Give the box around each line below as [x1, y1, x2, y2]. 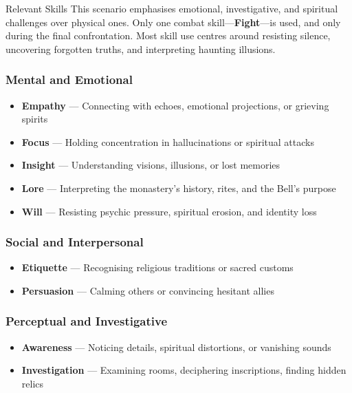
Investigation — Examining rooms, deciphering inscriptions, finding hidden [21, 363, 346, 377]
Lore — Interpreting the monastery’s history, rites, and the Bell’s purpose [21, 180, 336, 195]
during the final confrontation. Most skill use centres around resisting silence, [5, 28, 331, 43]
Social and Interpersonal [5, 233, 144, 251]
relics [21, 376, 44, 390]
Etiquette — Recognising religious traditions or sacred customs [21, 260, 294, 275]
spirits [21, 111, 48, 126]
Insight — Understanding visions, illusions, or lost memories [21, 158, 280, 172]
